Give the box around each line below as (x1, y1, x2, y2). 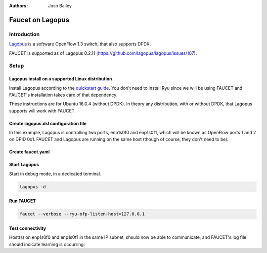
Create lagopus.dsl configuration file (9, 120, 87, 126)
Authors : (9, 3, 28, 8)
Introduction (9, 31, 40, 37)
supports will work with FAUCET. (9, 108, 76, 113)
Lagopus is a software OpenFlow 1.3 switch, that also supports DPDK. (9, 41, 151, 47)
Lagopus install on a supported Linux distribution (9, 76, 112, 82)
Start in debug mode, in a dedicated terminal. (9, 171, 101, 177)
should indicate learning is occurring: (9, 241, 85, 247)
